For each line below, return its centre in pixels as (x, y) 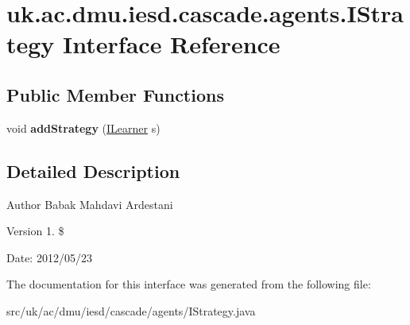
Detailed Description (93, 170)
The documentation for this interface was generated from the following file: (189, 284)
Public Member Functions (115, 94)
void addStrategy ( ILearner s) (83, 128)
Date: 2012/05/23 (49, 257)
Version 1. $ (35, 231)
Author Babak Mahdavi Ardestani (90, 204)
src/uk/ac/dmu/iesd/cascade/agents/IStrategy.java (131, 310)
